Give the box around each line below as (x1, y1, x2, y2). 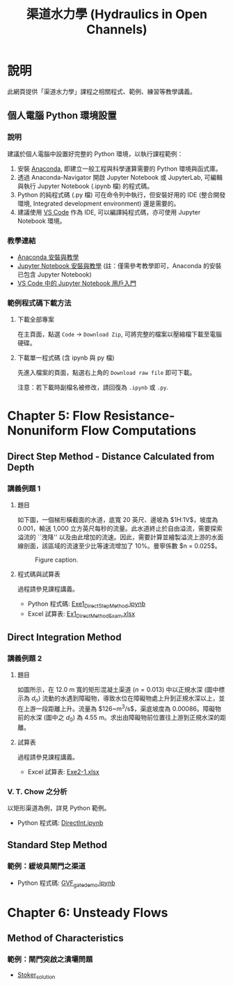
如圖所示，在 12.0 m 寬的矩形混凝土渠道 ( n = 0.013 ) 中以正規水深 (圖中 (17, 686, 219, 694)
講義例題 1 (7, 484, 41, 493)
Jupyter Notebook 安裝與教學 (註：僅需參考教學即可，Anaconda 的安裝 (17, 261, 222, 270)
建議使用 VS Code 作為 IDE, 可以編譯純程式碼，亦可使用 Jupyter (17, 208, 201, 216)
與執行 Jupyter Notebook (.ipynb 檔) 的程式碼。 (17, 182, 154, 190)
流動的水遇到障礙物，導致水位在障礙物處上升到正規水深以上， (42, 694, 219, 702)
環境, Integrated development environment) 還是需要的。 (17, 199, 180, 208)
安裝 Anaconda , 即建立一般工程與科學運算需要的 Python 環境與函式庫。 (17, 164, 223, 173)
